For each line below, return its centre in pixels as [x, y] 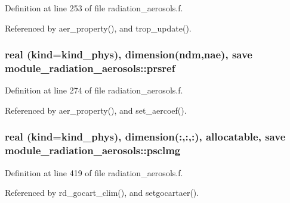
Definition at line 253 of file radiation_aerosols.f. [94, 8]
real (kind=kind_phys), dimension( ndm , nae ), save [129, 54]
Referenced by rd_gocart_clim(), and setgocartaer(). [102, 193]
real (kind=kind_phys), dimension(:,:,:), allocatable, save [145, 137]
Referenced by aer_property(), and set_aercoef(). [96, 110]
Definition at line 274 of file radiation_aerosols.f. [94, 90]
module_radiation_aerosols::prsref [90, 68]
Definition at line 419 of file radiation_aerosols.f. [94, 172]
